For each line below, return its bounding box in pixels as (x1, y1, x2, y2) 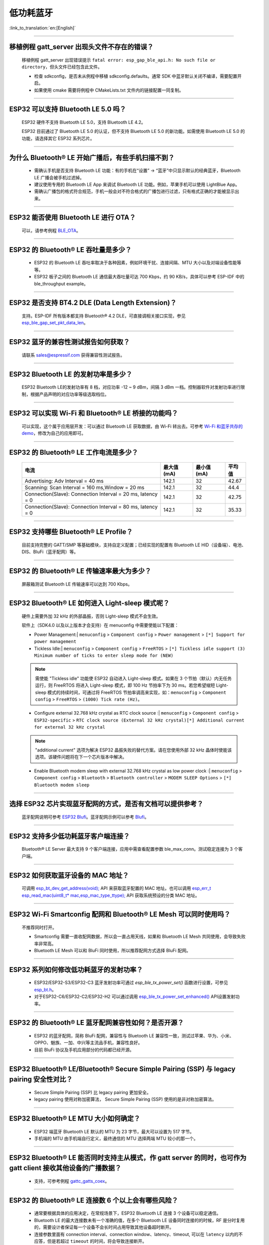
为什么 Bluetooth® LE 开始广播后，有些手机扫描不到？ (9, 153, 175, 162)
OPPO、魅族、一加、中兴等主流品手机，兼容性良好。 (34, 1040, 143, 1046)
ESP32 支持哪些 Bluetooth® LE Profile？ (9, 528, 133, 536)
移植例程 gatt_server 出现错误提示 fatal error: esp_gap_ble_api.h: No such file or (21, 57, 216, 63)
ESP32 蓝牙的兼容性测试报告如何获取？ (9, 338, 130, 346)
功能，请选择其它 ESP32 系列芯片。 (21, 135, 95, 141)
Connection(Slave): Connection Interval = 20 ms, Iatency (24, 491, 158, 498)
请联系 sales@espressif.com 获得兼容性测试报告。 (21, 352, 125, 358)
